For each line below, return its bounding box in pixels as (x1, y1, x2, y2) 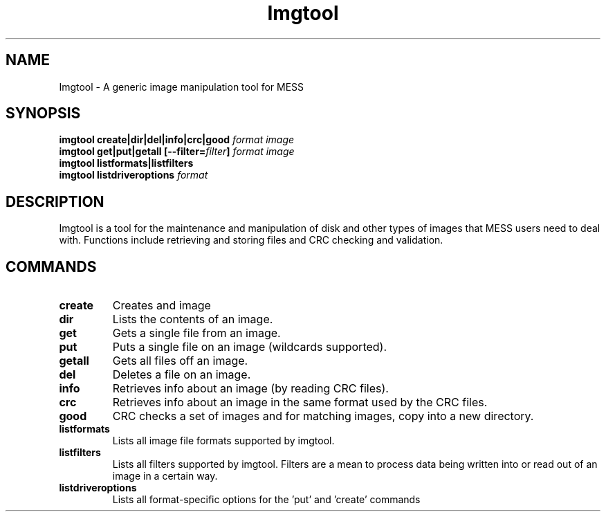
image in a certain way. (112, 470, 218, 482)
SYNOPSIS (6, 105, 81, 123)
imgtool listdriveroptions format (59, 169, 208, 181)
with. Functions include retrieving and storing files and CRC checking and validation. (59, 234, 443, 246)
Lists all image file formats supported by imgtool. (112, 435, 335, 447)
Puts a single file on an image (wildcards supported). (112, 340, 387, 354)
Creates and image (112, 298, 211, 313)
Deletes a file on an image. (112, 368, 251, 382)
